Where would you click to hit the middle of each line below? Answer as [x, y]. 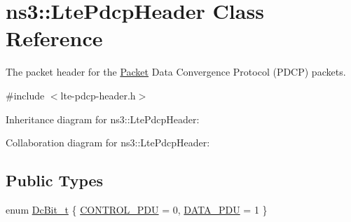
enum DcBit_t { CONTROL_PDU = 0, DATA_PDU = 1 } [137, 209]
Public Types [55, 180]
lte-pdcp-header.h [98, 95]
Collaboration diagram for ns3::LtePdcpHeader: [108, 143]
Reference [54, 38]
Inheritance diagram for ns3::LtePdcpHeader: [103, 119]
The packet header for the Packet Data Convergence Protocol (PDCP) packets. [176, 72]
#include [25, 95]
